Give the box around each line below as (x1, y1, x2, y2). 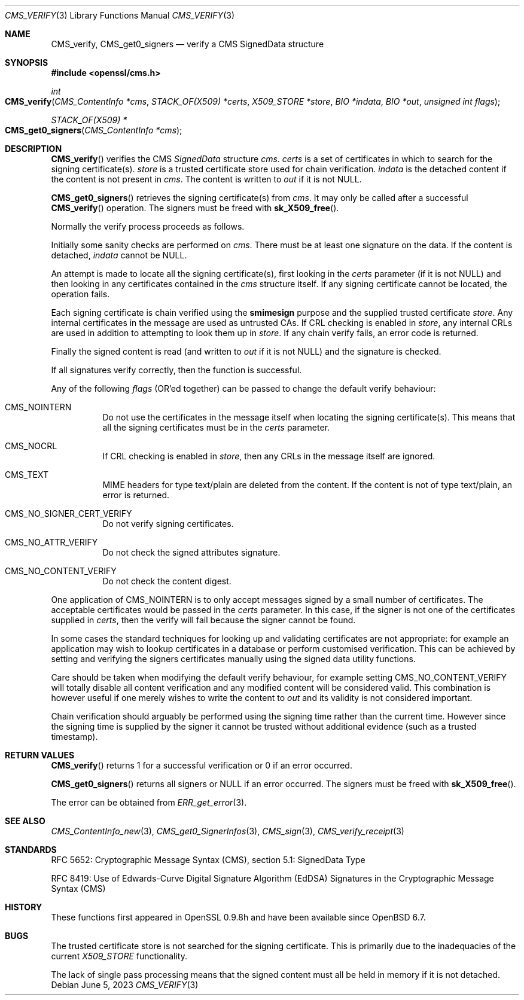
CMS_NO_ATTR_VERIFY (5, 537, 98, 547)
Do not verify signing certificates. (102, 519, 234, 529)
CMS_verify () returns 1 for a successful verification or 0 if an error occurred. (51, 760, 352, 770)
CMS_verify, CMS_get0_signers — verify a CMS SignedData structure (51, 39, 324, 49)
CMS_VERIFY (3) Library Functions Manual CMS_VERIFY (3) (5, 10, 234, 20)
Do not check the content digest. (102, 576, 231, 586)
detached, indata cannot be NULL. (51, 250, 187, 260)
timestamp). (51, 731, 98, 742)
